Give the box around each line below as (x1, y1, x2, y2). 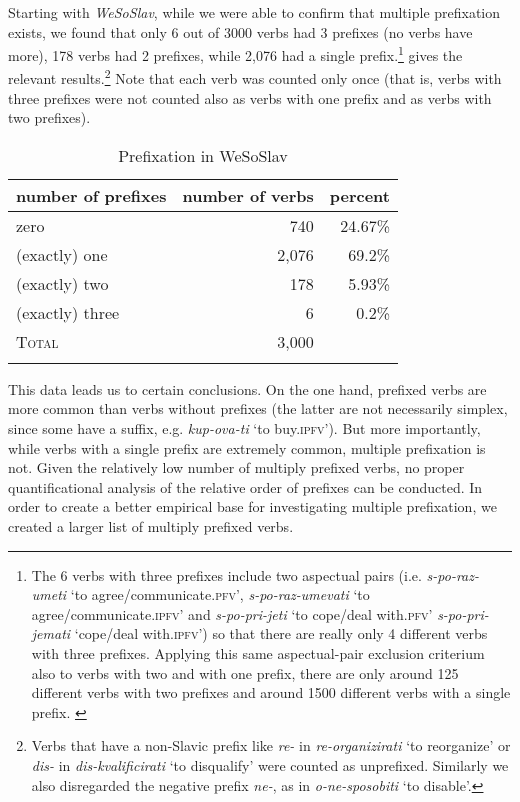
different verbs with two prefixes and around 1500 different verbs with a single (31, 682, 511, 703)
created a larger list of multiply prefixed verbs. (8, 516, 294, 537)
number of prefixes (16, 183, 167, 207)
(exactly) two (16, 271, 109, 295)
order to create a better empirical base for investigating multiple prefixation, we (8, 496, 497, 517)
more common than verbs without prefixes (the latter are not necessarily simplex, (8, 398, 508, 419)
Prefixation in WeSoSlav (118, 143, 288, 167)
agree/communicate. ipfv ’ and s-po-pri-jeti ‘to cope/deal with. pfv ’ (31, 603, 433, 624)
